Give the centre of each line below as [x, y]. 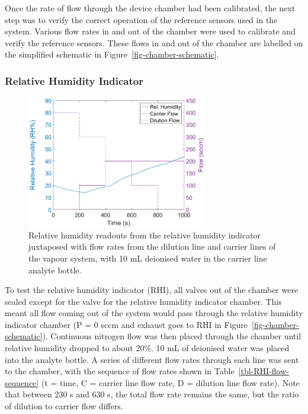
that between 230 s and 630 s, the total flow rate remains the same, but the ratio [152, 394]
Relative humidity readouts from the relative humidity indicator [145, 235]
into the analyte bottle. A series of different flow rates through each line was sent [152, 359]
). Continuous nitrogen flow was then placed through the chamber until [172, 336]
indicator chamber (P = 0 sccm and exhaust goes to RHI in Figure [126, 324]
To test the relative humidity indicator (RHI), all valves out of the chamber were [152, 290]
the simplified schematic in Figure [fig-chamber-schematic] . [112, 54]
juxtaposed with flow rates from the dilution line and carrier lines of [152, 246]
